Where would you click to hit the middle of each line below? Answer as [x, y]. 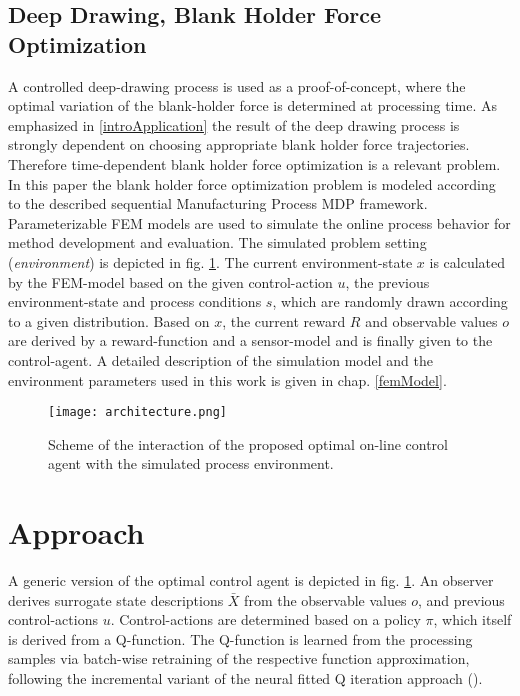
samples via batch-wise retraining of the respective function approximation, [239, 658]
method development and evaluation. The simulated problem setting [217, 242]
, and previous [461, 599]
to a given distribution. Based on [109, 320]
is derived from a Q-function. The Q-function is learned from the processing [240, 638]
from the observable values [325, 599]
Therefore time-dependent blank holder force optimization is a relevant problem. [254, 163]
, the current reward [284, 320]
